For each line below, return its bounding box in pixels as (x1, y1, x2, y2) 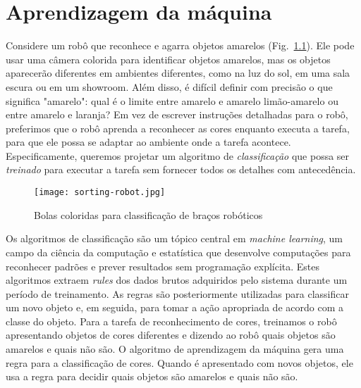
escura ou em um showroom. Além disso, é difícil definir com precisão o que (6, 79, 333, 94)
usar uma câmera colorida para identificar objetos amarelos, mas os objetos (6, 51, 331, 66)
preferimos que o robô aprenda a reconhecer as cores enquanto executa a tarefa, (6, 120, 350, 135)
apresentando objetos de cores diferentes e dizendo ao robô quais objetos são (6, 327, 336, 342)
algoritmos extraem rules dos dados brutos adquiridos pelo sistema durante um (6, 273, 348, 287)
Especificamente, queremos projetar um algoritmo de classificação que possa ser (6, 148, 350, 163)
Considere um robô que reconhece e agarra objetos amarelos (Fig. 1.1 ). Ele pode (6, 38, 355, 53)
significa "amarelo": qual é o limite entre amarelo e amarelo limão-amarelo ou (6, 93, 338, 108)
